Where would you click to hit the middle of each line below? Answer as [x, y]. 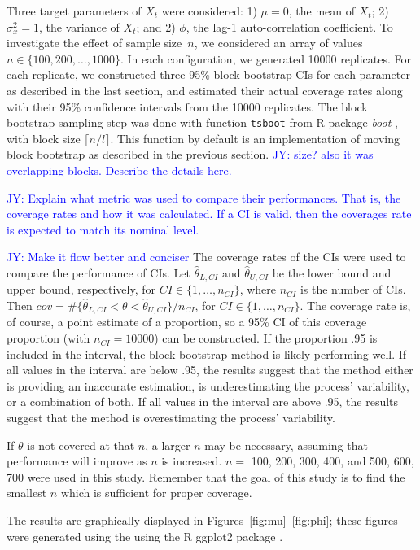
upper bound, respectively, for [81, 289]
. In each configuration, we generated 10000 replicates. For [265, 58]
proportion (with [48, 338]
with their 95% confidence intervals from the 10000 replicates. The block [187, 106]
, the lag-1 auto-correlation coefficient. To [289, 26]
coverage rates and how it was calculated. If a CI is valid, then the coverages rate [209, 214]
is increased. [192, 461]
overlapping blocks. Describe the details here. [119, 170]
